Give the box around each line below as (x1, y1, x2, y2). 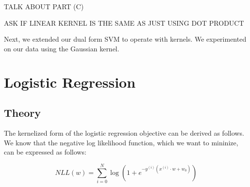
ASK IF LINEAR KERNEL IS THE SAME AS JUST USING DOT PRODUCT (4, 17, 244, 28)
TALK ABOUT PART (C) (4, 1, 84, 11)
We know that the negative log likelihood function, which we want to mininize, (4, 137, 238, 147)
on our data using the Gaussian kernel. (4, 43, 119, 53)
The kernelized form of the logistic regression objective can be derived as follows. (4, 127, 244, 138)
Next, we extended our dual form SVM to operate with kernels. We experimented (4, 34, 247, 44)
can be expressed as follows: (4, 147, 86, 157)
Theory (4, 105, 41, 120)
